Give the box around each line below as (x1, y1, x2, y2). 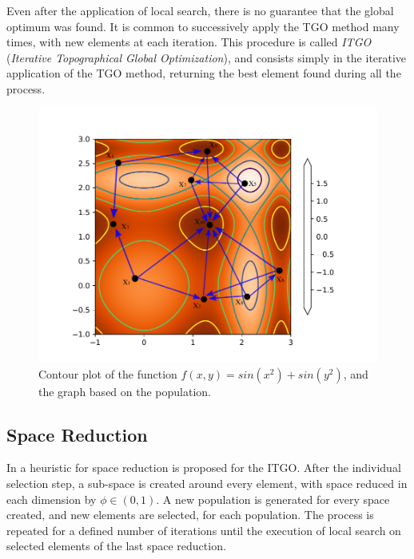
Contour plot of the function (38, 365, 177, 382)
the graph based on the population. (38, 383, 211, 399)
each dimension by (6, 490, 97, 507)
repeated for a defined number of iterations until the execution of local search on (6, 521, 401, 538)
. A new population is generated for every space (156, 490, 390, 507)
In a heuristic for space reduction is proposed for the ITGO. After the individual (6, 459, 401, 476)
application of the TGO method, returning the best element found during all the (6, 65, 401, 81)
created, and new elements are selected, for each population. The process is (6, 506, 374, 523)
